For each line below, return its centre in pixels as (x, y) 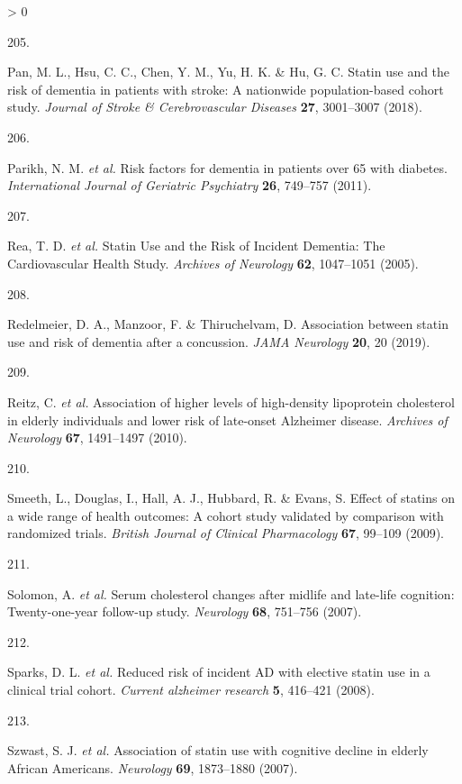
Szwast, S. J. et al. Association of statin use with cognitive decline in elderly (218, 750)
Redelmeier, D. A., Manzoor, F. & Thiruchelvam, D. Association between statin (228, 324)
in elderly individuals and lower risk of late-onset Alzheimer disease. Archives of (227, 419)
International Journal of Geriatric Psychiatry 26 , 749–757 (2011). (190, 185)
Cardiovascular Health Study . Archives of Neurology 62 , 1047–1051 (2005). (213, 263)
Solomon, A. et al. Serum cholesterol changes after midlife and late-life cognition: (231, 593)
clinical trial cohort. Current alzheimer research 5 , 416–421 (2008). (191, 690)
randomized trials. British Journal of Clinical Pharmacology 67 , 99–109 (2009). (226, 533)
